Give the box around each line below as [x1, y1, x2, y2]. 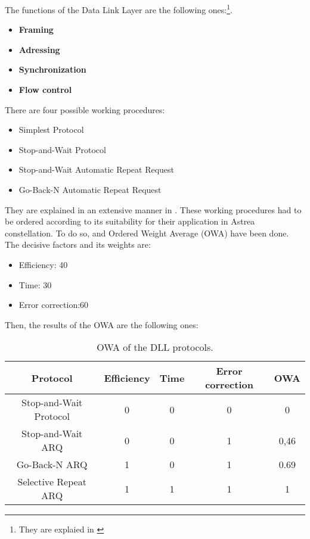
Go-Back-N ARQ [16, 457, 88, 472]
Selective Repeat [17, 475, 86, 489]
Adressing [18, 43, 60, 55]
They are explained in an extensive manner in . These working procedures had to [5, 203, 302, 216]
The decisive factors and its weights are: [5, 238, 151, 251]
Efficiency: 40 [18, 258, 68, 270]
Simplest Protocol [18, 123, 84, 136]
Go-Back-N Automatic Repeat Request [18, 183, 162, 195]
